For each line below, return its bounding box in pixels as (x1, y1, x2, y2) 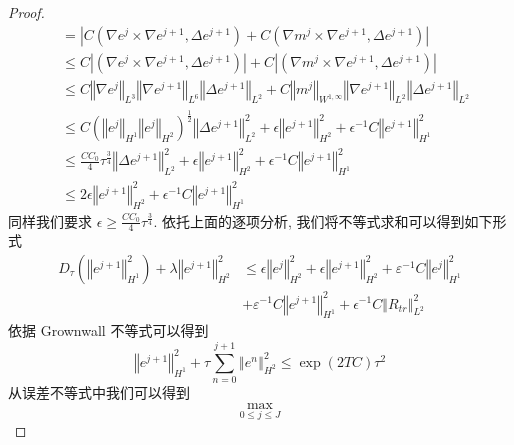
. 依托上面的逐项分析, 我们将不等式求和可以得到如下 (153, 210, 493, 231)
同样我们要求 (8, 210, 92, 231)
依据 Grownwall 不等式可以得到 (8, 320, 209, 341)
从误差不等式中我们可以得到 (8, 382, 190, 403)
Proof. (8, 2, 45, 22)
